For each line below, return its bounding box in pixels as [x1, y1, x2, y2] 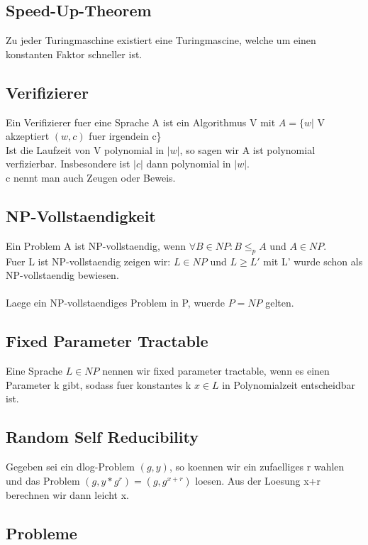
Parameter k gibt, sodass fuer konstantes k [6, 377, 191, 392]
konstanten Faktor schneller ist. [6, 46, 143, 61]
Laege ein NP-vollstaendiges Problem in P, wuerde [6, 295, 225, 310]
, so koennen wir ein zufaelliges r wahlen [169, 459, 345, 474]
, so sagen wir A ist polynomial [179, 142, 316, 157]
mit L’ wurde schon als [263, 253, 363, 268]
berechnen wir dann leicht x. [6, 487, 129, 502]
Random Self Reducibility [6, 426, 199, 448]
